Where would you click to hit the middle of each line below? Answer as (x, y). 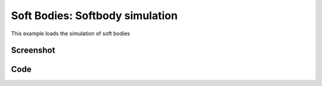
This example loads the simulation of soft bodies (71, 33)
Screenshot (33, 50)
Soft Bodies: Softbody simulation (95, 16)
